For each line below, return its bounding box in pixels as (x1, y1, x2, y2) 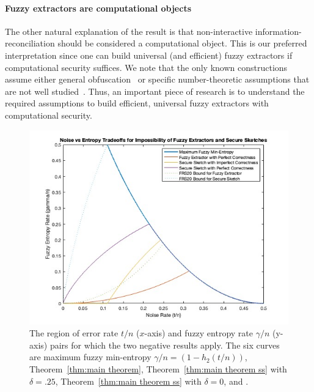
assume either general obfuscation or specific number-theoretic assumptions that (5, 73, 310, 86)
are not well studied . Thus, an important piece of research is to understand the (5, 84, 305, 97)
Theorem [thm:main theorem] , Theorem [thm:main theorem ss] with (29, 362, 287, 375)
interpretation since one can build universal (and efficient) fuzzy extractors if (5, 48, 293, 61)
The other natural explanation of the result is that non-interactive (5, 24, 253, 37)
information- (255, 24, 302, 37)
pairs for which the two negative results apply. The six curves (49, 338, 280, 351)
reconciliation (5, 37, 55, 50)
